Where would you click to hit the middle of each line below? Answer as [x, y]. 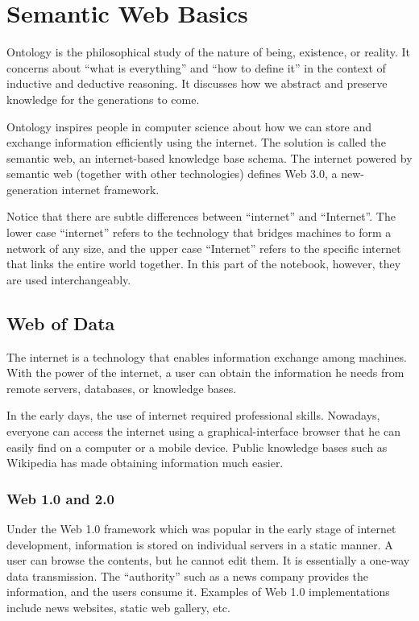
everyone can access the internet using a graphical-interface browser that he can [203, 431]
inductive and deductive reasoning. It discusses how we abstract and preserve [197, 83]
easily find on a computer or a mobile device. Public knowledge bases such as [197, 447]
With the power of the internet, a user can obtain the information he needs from [205, 373]
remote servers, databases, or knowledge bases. [122, 388]
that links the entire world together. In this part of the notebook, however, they [204, 264]
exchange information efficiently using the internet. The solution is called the [196, 142]
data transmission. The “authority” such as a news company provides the [188, 575]
